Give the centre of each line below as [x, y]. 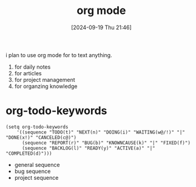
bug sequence [32, 171]
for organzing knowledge [46, 86]
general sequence [37, 165]
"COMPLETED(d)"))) [29, 153]
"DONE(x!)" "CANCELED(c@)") [41, 137]
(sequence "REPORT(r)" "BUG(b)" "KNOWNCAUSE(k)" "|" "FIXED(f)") [106, 143]
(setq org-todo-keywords [37, 127]
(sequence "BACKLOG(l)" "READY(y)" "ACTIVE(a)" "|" [88, 148]
